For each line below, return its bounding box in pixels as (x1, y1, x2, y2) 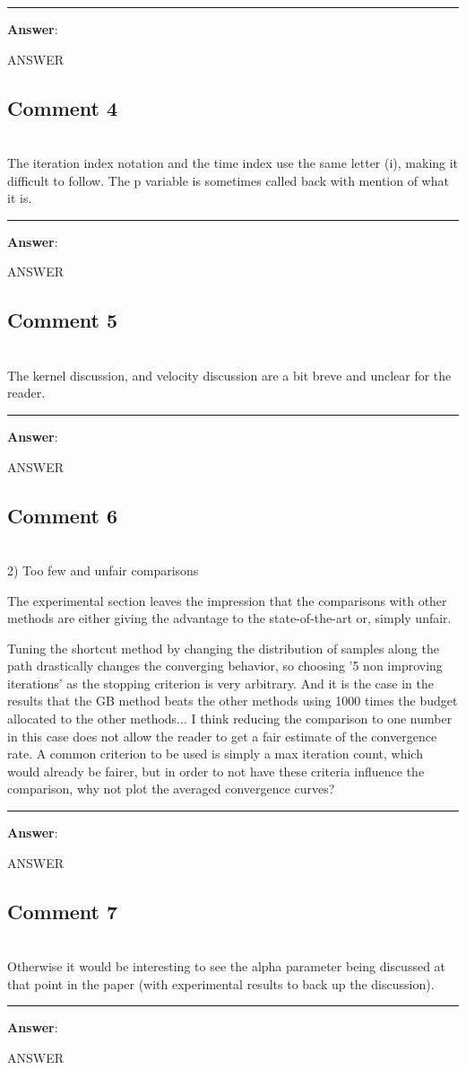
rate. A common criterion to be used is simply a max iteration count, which (7, 744, 423, 763)
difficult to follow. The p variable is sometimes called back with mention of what (7, 171, 449, 189)
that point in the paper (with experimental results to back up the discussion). (7, 974, 435, 993)
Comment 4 (7, 93, 118, 121)
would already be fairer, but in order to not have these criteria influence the (7, 761, 425, 780)
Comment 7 (7, 897, 118, 925)
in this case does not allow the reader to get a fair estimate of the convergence (7, 726, 437, 745)
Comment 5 (7, 306, 118, 334)
